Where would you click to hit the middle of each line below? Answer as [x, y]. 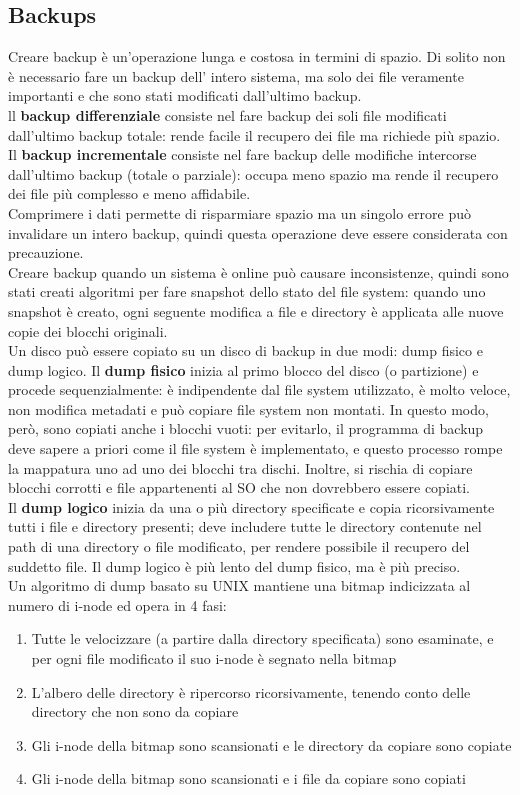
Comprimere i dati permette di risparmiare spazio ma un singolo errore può [239, 212]
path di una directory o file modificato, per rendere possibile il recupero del [239, 546]
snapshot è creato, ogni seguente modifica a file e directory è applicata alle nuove [256, 310]
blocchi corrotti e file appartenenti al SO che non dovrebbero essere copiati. [239, 487]
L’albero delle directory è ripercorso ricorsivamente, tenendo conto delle [251, 691]
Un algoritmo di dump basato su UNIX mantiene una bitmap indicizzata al [239, 585]
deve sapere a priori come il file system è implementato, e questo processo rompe [255, 448]
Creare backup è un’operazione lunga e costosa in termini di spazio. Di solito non [257, 56]
